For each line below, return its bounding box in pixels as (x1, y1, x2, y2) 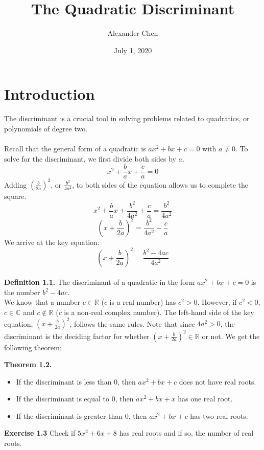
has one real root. (178, 393, 233, 404)
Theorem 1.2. (4, 359, 52, 370)
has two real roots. (190, 410, 248, 421)
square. (4, 190, 27, 201)
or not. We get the (202, 330, 260, 341)
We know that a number (4, 297, 80, 307)
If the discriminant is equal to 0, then (16, 393, 134, 404)
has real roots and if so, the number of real (119, 427, 254, 438)
